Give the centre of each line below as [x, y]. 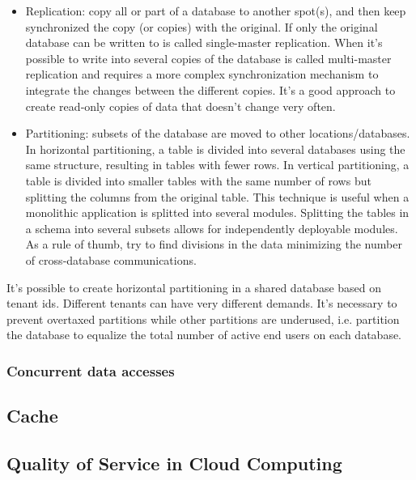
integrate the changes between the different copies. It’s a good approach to [210, 89]
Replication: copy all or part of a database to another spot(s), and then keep [216, 11]
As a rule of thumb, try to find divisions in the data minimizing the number [214, 244]
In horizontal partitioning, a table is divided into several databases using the [215, 149]
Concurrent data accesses [91, 370]
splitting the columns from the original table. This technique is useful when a [217, 196]
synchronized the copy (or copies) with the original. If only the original [202, 26]
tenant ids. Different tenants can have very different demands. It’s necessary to [202, 303]
